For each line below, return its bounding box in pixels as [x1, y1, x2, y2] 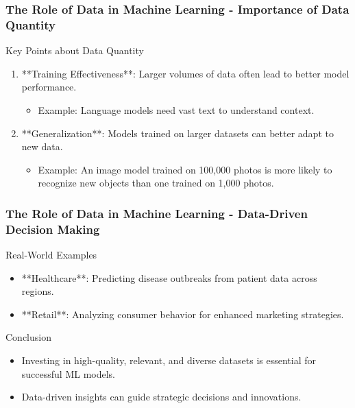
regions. [21, 284, 54, 298]
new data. [21, 139, 63, 154]
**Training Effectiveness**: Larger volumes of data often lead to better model [21, 66, 350, 80]
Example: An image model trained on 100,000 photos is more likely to [38, 162, 332, 176]
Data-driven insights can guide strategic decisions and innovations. [21, 389, 302, 404]
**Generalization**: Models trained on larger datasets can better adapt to [21, 125, 334, 140]
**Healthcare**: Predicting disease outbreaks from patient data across [21, 270, 317, 285]
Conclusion [5, 330, 51, 344]
